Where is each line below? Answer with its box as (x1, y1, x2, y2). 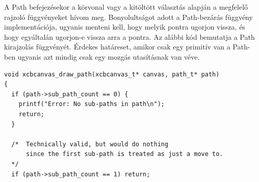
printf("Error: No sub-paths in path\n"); (18, 100, 165, 108)
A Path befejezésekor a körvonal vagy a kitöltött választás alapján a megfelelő (4, 2, 248, 12)
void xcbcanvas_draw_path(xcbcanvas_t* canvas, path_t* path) (4, 70, 220, 78)
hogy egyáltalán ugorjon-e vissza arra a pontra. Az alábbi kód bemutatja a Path (4, 31, 255, 42)
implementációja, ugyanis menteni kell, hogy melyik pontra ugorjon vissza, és (4, 21, 245, 32)
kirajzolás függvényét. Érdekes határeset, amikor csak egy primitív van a (4, 41, 230, 52)
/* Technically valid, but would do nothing (11, 140, 169, 148)
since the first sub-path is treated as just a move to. (25, 150, 223, 158)
